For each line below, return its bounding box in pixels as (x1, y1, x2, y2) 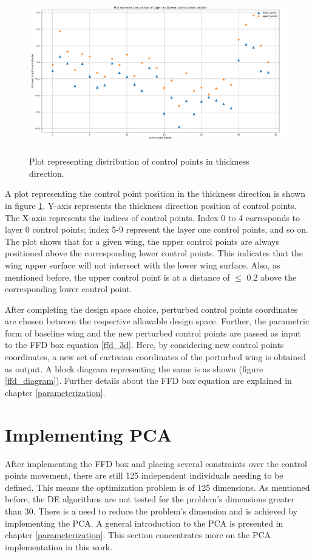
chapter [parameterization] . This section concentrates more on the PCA (5, 528, 271, 541)
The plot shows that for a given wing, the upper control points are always (5, 234, 279, 247)
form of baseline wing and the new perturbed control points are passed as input (5, 326, 301, 339)
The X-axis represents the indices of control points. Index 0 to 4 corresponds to (5, 211, 300, 224)
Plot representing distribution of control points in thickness (29, 155, 249, 168)
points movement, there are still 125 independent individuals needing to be (5, 469, 283, 482)
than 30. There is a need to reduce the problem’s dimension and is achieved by (5, 504, 298, 517)
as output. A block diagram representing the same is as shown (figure (5, 362, 263, 375)
